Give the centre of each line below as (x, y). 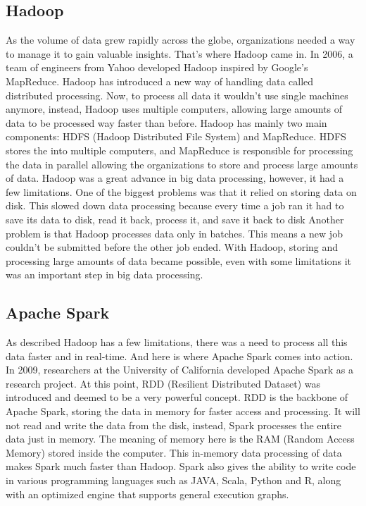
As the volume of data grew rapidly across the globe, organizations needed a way (181, 40)
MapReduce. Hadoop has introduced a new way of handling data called (160, 81)
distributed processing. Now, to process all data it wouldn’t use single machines (177, 95)
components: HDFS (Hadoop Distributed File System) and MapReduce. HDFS (176, 136)
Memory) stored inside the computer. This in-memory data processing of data (174, 452)
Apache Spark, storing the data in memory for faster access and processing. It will (183, 411)
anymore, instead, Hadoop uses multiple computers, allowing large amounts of (174, 109)
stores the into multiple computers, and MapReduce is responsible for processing (179, 150)
